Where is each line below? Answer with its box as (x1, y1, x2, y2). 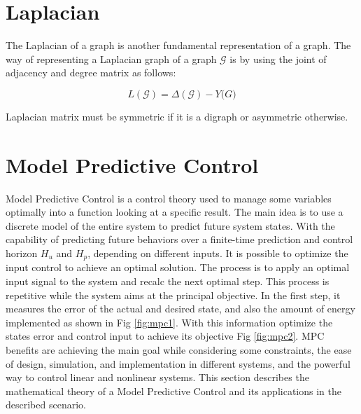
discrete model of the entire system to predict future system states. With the (6, 218, 335, 233)
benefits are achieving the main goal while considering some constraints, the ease (6, 343, 352, 357)
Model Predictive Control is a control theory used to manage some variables (6, 191, 332, 205)
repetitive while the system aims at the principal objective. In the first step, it (6, 287, 341, 302)
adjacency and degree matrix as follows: (6, 65, 176, 80)
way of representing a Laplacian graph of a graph (6, 51, 217, 66)
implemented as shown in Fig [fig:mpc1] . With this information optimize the (6, 315, 333, 329)
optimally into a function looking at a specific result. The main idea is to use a (6, 205, 344, 219)
